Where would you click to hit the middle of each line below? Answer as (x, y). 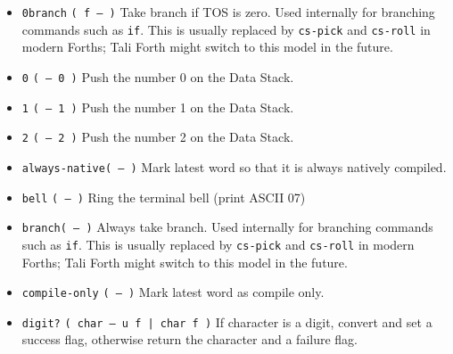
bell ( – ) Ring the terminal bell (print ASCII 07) (164, 197)
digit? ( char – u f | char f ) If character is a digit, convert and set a (227, 321)
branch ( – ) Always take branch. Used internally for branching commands (227, 227)
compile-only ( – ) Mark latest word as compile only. (173, 292)
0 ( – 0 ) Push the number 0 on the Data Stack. (158, 76)
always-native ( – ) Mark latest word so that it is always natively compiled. (234, 166)
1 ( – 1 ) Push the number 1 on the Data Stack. (158, 107)
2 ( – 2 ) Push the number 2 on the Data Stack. (158, 137)
